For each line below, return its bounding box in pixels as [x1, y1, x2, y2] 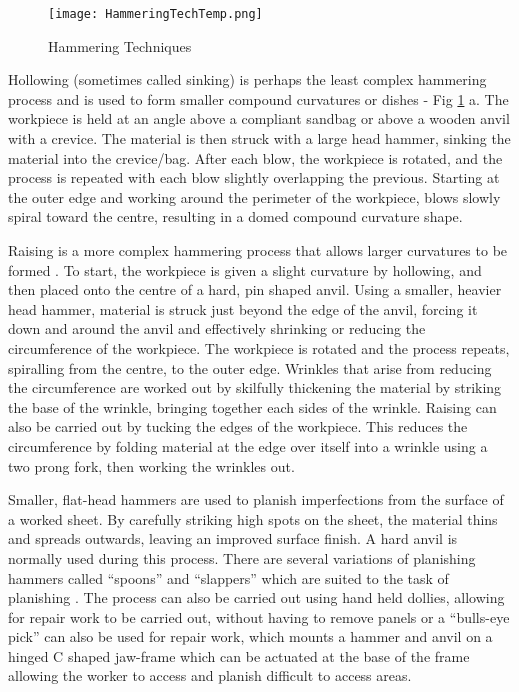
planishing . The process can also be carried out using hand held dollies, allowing [8, 587, 505, 608]
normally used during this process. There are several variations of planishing [8, 547, 476, 568]
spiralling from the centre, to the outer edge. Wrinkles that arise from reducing [8, 357, 492, 378]
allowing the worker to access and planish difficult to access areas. [8, 665, 412, 686]
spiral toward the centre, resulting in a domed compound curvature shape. [8, 206, 463, 227]
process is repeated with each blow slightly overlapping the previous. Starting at [8, 167, 500, 188]
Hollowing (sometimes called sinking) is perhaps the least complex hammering [8, 69, 487, 90]
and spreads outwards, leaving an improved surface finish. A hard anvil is [8, 528, 458, 549]
